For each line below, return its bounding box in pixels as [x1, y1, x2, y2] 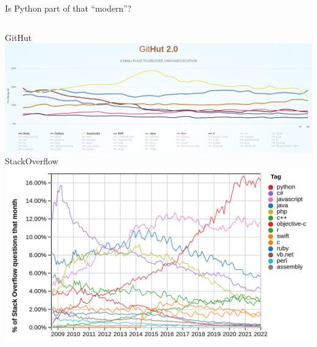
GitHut [5, 31, 32, 43]
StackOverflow [5, 155, 59, 167]
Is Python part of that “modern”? [5, 2, 132, 14]
